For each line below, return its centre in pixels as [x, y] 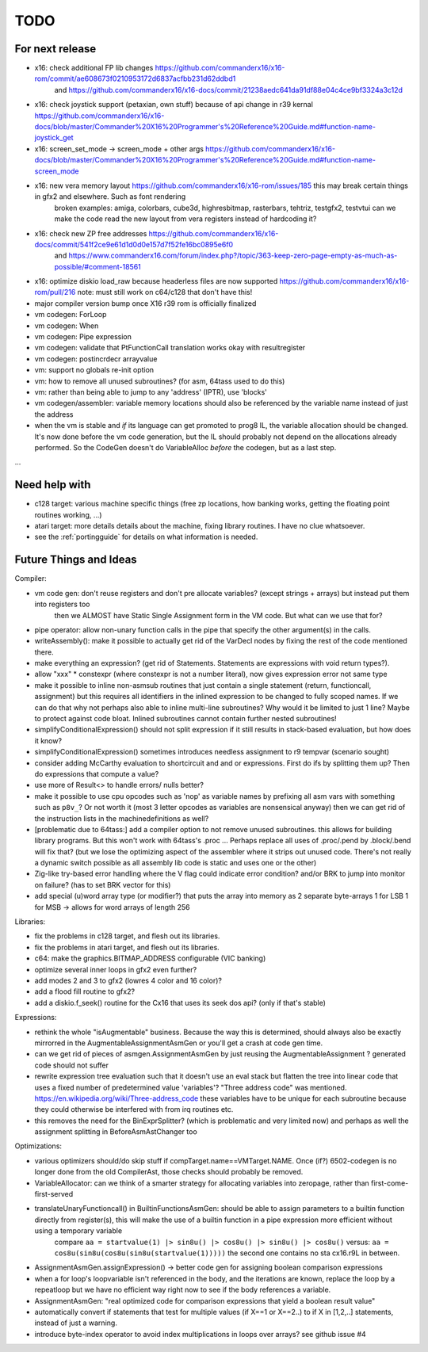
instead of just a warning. [76, 1323]
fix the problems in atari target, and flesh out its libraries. [127, 947]
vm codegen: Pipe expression [83, 337]
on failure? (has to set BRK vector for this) [103, 884]
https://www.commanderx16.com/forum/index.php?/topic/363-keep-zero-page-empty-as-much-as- [233, 256]
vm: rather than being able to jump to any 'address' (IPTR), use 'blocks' [151, 392]
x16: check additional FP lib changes [94, 68]
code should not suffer [71, 1065]
